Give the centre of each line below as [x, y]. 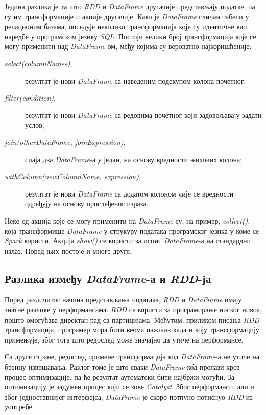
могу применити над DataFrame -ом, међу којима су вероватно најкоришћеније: [128, 46]
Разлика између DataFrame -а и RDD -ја [108, 278]
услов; [35, 125]
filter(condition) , [30, 98]
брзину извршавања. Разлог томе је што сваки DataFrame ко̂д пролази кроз [122, 367]
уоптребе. [19, 407]
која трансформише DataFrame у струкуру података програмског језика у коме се [132, 230]
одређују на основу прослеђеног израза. [87, 203]
